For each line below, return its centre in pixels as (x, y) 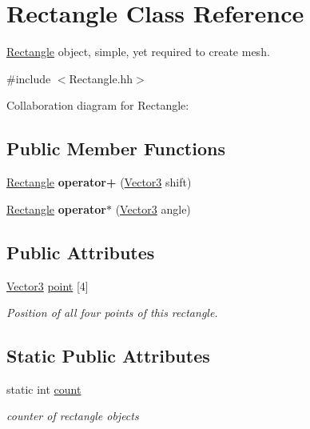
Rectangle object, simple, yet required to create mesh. (138, 52)
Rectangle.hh (101, 78)
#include (29, 78)
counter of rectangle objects (73, 416)
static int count (44, 389)
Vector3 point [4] (48, 285)
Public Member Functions (116, 148)
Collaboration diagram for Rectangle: (98, 105)
